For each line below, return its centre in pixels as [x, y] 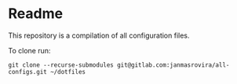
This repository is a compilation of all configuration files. [99, 35]
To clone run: [29, 50]
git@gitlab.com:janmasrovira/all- [173, 65]
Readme [36, 14]
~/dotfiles [68, 71]
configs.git [27, 71]
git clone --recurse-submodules [61, 65]
